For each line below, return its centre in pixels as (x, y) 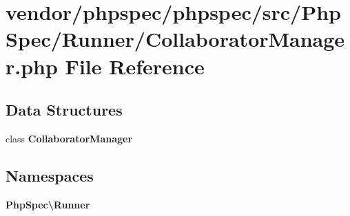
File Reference (135, 66)
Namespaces (50, 175)
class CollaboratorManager (69, 138)
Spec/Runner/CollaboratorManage (175, 39)
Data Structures (64, 110)
